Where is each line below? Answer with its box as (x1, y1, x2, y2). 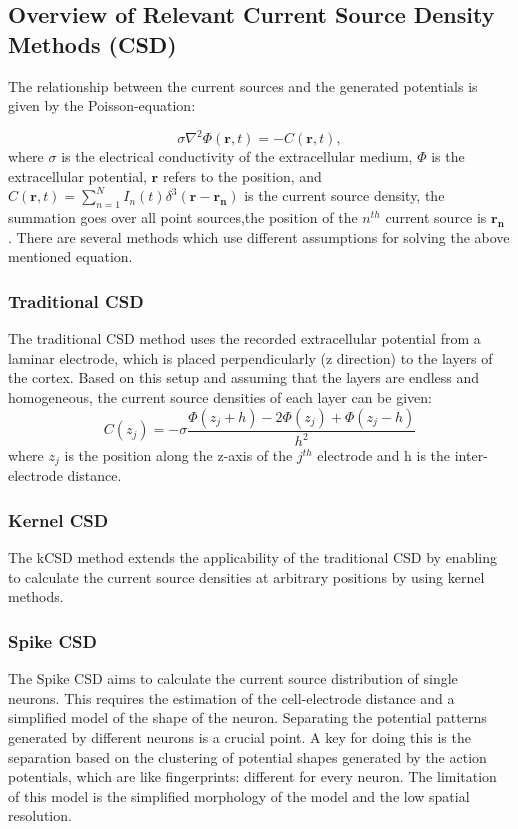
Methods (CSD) (8, 28, 177, 59)
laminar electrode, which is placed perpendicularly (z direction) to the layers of (8, 347, 493, 368)
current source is (385, 207, 487, 228)
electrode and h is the (317, 445, 451, 466)
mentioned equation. (8, 246, 133, 267)
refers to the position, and (162, 165, 322, 186)
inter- (454, 445, 488, 466)
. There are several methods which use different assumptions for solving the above (8, 226, 510, 247)
